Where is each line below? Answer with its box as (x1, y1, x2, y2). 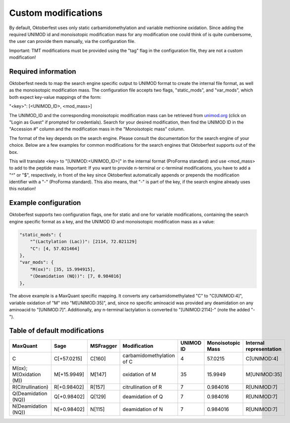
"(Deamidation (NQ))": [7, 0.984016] (30, 273, 122, 279)
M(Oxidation (12, 371, 41, 378)
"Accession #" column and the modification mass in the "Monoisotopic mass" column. (9, 126, 185, 132)
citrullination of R (122, 383, 162, 390)
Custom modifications (9, 7, 103, 18)
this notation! (9, 186, 36, 192)
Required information (9, 67, 76, 76)
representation (245, 345, 282, 352)
